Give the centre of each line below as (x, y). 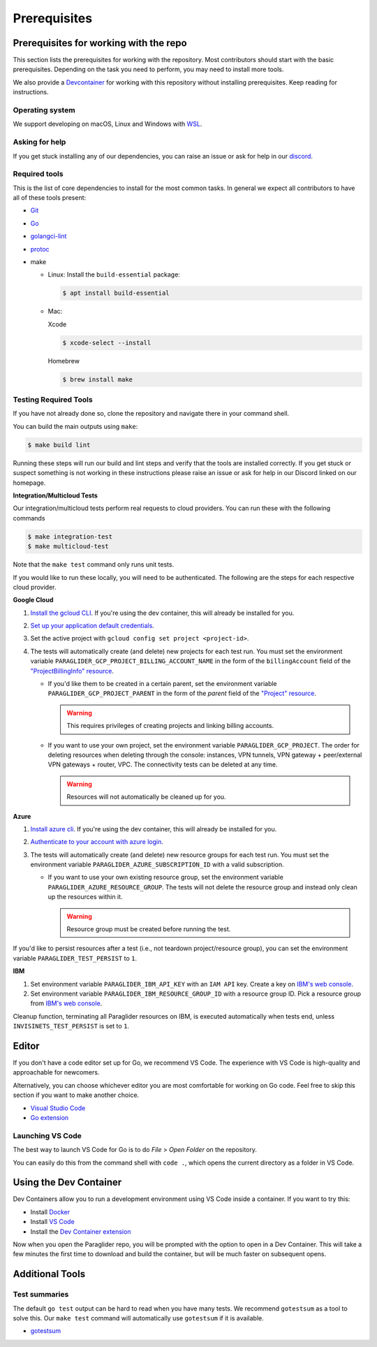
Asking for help (39, 142)
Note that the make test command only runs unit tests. (94, 565)
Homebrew (64, 361)
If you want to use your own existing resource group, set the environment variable (166, 878)
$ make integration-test (70, 537)
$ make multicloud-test (68, 546)
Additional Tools (49, 1274)
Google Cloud (33, 600)
